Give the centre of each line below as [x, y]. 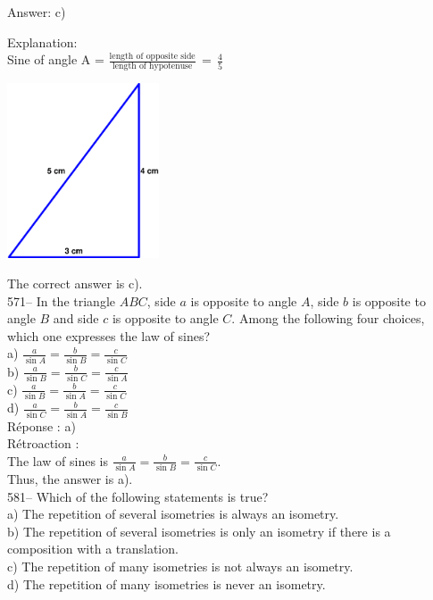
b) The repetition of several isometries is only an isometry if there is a [199, 531]
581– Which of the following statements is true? [138, 496]
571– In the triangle [61, 300]
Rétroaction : [43, 443]
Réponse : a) [42, 425]
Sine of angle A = [56, 59]
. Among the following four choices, [328, 318]
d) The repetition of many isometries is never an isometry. [167, 583]
